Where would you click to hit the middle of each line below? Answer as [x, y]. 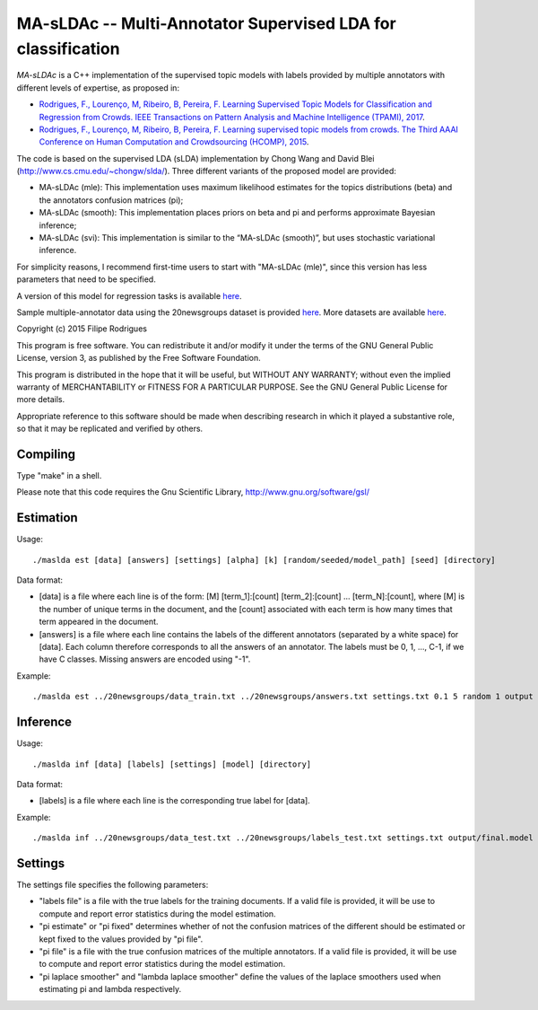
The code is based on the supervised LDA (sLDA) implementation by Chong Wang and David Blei [195, 158]
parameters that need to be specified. [86, 279]
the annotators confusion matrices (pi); [111, 200]
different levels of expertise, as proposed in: [98, 88]
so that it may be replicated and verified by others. [110, 429]
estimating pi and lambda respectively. [110, 989]
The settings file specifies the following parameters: [113, 884]
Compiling [46, 454]
